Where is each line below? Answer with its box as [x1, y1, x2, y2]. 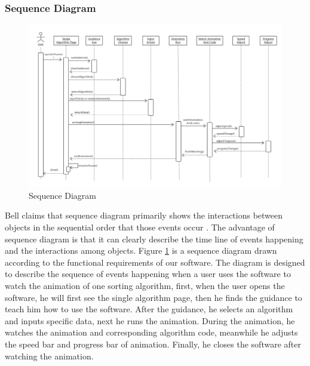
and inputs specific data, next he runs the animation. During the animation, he [5, 314, 295, 327]
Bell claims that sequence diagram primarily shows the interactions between [5, 209, 283, 222]
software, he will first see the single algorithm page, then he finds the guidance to [5, 291, 302, 303]
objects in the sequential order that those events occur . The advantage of [5, 221, 275, 233]
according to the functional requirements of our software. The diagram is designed [5, 256, 305, 268]
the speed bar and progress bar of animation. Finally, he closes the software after [5, 337, 301, 350]
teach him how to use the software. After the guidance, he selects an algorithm [5, 303, 293, 315]
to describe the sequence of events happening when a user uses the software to [5, 267, 291, 280]
